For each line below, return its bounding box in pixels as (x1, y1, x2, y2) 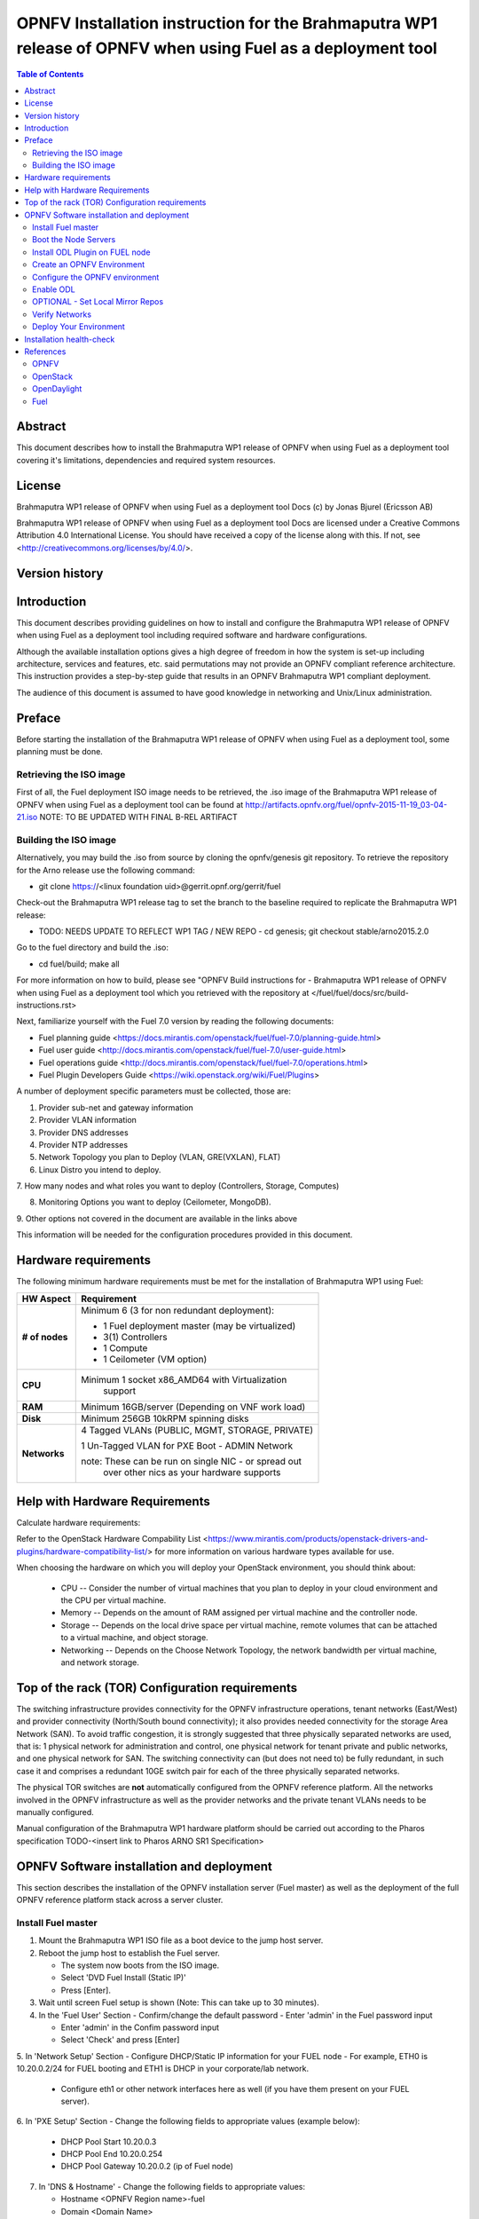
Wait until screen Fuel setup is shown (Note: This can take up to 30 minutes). (38, 1997, 319, 2008)
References (24, 346, 67, 357)
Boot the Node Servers (32, 234, 116, 245)
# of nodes (21, 1331, 68, 1343)
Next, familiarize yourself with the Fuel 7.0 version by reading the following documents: (16, 1016, 334, 1027)
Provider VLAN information (38, 1115, 137, 1125)
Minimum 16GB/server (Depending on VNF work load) (81, 1401, 306, 1413)
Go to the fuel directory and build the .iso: (16, 942, 169, 953)
